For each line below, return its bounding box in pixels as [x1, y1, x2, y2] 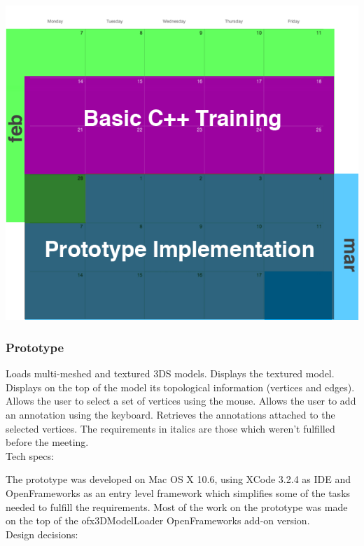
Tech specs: [6, 448, 54, 463]
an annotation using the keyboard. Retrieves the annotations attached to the [6, 407, 335, 422]
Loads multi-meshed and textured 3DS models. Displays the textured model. [6, 366, 335, 381]
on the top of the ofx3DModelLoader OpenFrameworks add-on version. [6, 513, 310, 528]
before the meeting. [6, 435, 89, 449]
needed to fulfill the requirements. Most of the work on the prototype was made [6, 499, 348, 514]
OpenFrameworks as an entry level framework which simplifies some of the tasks [6, 486, 351, 500]
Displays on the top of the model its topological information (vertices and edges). [6, 379, 355, 394]
